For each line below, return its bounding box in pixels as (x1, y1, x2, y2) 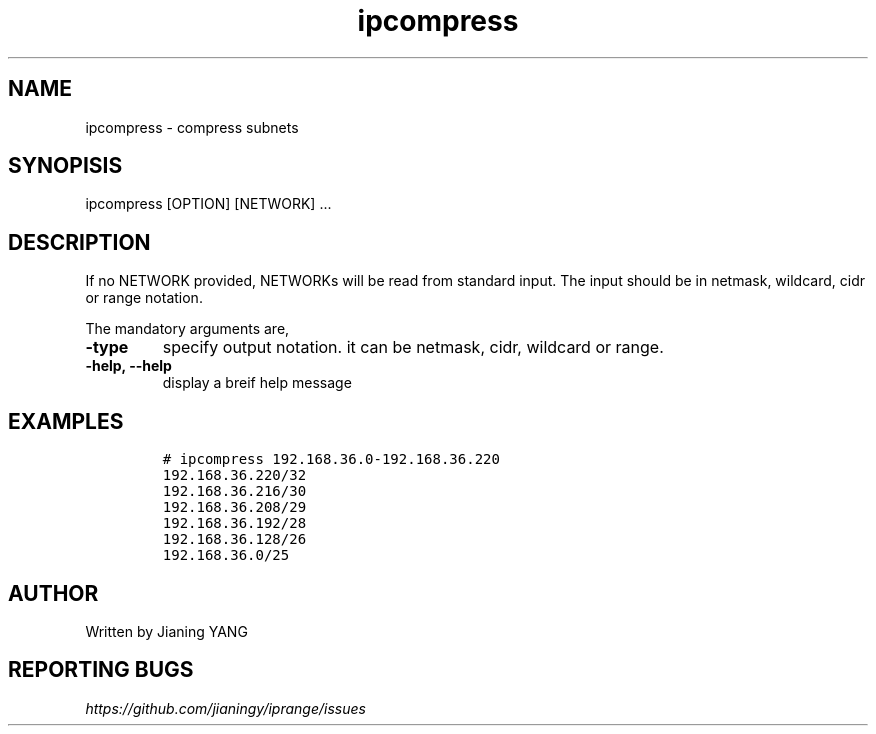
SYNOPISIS (8, 153, 123, 179)
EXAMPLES (8, 408, 124, 434)
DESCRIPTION (8, 229, 151, 255)
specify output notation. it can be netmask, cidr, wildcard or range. (162, 337, 664, 358)
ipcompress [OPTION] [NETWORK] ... (85, 195, 332, 213)
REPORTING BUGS (8, 657, 194, 683)
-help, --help (85, 357, 172, 375)
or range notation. (85, 289, 203, 307)
